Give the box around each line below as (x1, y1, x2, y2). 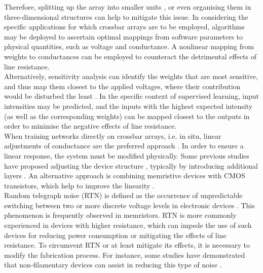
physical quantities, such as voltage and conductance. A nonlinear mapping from (4, 41, 254, 52)
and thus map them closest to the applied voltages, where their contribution (4, 81, 241, 91)
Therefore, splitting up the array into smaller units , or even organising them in (4, 2, 251, 12)
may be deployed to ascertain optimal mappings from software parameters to (4, 31, 243, 42)
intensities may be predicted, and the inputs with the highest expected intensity (4, 100, 253, 111)
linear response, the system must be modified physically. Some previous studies (4, 150, 249, 161)
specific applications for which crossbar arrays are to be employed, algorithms (4, 21, 245, 32)
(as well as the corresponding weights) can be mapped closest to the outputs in (4, 110, 250, 121)
